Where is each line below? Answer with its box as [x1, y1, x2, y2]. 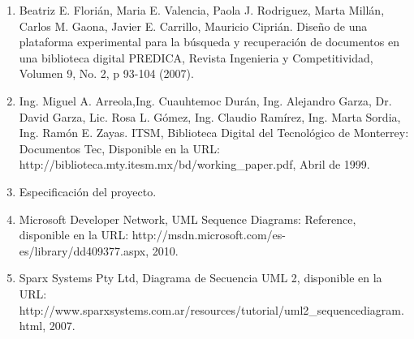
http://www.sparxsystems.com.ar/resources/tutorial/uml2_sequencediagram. [19, 301, 404, 318]
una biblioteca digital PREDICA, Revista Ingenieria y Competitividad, [19, 49, 373, 66]
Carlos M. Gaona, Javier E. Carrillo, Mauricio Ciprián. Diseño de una [19, 17, 368, 34]
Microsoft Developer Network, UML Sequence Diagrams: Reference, [19, 210, 356, 227]
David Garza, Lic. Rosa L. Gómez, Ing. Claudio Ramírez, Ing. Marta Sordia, [19, 108, 401, 125]
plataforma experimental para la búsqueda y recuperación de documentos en [19, 33, 399, 50]
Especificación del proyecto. [19, 182, 157, 200]
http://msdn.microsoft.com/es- [132, 226, 286, 243]
